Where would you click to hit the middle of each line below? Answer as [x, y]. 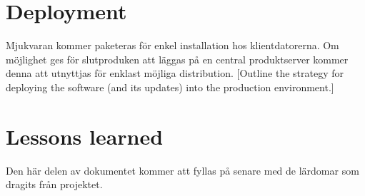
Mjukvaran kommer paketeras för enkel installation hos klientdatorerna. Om [172, 45]
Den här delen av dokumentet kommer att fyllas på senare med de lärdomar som [182, 170]
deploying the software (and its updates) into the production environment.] [170, 87]
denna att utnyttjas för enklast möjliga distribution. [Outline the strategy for [175, 73]
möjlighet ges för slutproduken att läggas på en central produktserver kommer [177, 59]
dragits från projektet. [54, 184]
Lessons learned [85, 136]
